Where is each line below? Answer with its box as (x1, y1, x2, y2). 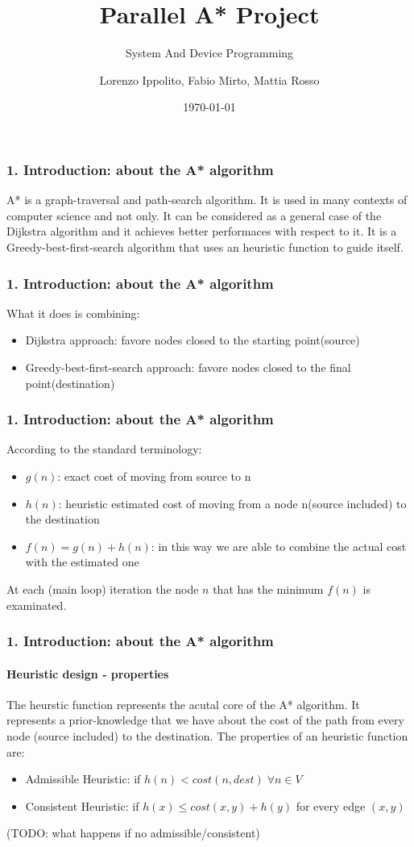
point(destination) (25, 374, 115, 391)
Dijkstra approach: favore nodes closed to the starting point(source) (25, 332, 360, 348)
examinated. (6, 596, 67, 613)
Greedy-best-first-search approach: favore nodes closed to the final (25, 358, 351, 375)
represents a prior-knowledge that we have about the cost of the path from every (6, 711, 404, 728)
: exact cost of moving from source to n (57, 467, 251, 484)
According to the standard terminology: (6, 440, 202, 457)
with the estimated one (25, 553, 139, 570)
